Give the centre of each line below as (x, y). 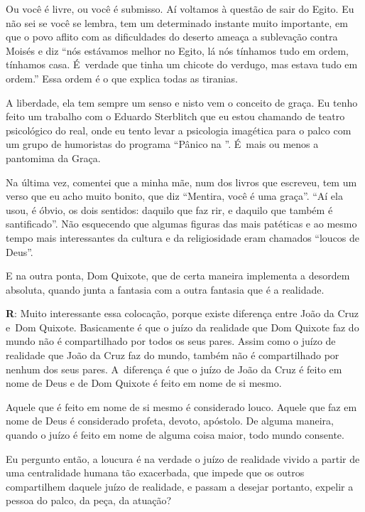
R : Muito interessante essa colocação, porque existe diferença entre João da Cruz (182, 313)
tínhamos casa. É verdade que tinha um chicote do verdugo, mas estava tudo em (182, 64)
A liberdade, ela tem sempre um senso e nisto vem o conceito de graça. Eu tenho (182, 102)
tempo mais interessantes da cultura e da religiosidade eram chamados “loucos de (183, 237)
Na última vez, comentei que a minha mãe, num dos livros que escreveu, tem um (181, 182)
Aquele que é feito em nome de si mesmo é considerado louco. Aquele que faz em (181, 406)
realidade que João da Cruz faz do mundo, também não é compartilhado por (173, 355)
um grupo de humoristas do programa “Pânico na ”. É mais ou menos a (162, 144)
